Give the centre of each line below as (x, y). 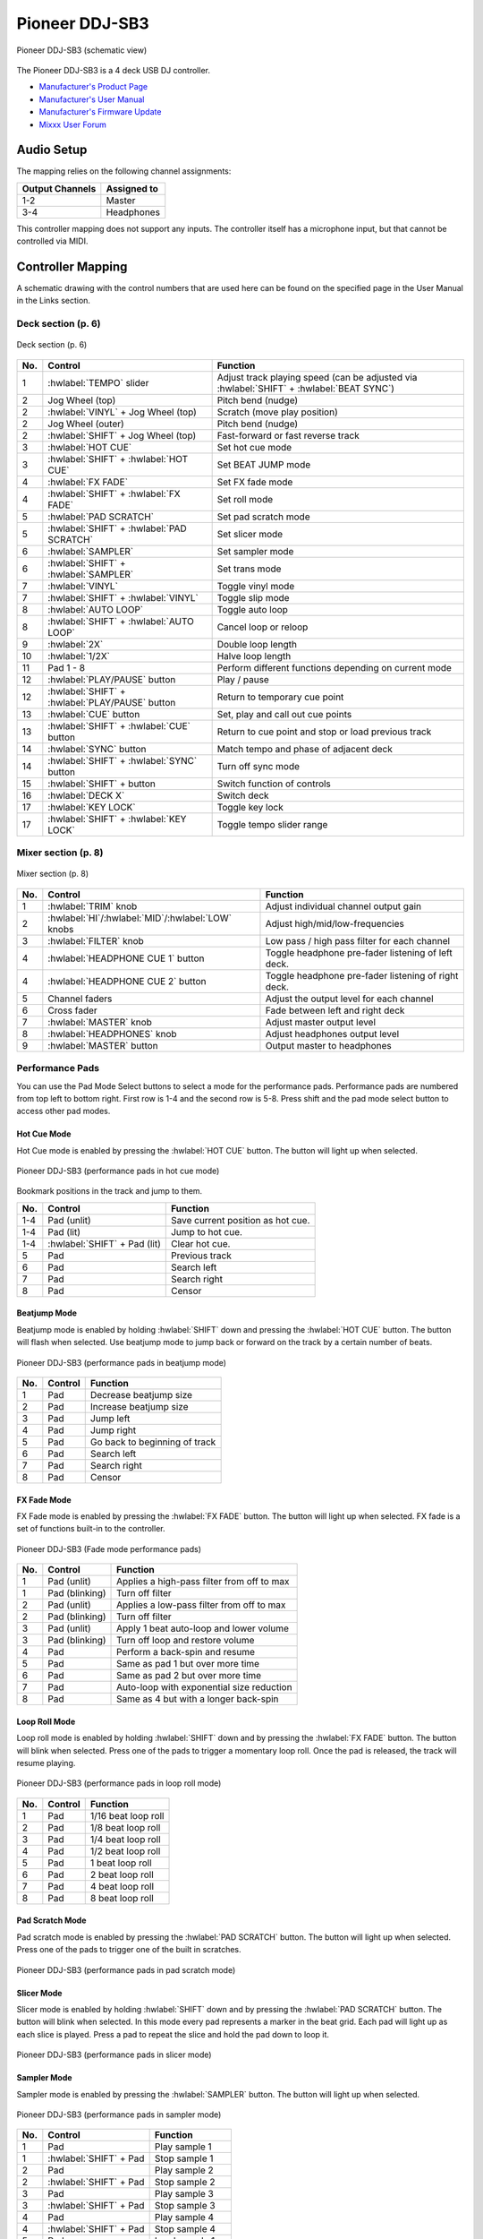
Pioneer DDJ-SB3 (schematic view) (82, 50)
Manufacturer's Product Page (93, 87)
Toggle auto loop (252, 609)
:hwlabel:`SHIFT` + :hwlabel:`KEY (117, 819)
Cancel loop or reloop (263, 627)
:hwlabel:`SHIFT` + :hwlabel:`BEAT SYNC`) (306, 388)
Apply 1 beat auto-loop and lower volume (203, 1628)
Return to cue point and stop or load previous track (324, 732)
